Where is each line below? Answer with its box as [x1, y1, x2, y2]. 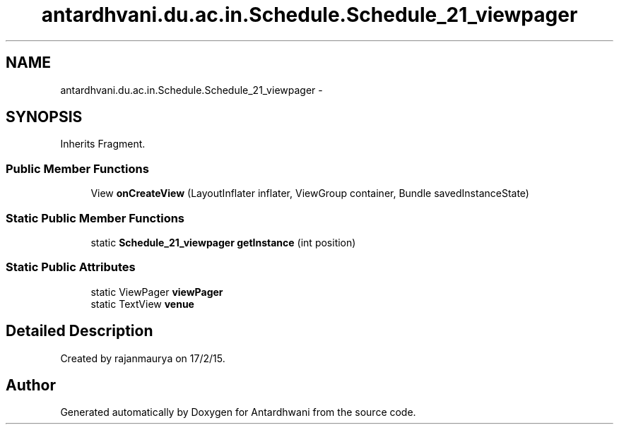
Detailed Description [6, 322, 153, 340]
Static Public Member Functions [6, 210, 185, 225]
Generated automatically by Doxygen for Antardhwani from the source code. [60, 406, 416, 419]
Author [6, 376, 56, 394]
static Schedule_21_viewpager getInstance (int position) [90, 236, 356, 249]
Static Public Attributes [6, 260, 136, 275]
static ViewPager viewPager [90, 285, 223, 298]
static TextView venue [90, 297, 194, 310]
